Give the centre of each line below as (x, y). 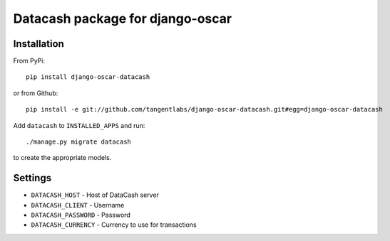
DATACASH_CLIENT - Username (78, 205)
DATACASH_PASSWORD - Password (81, 215)
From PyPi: (29, 61)
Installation (39, 44)
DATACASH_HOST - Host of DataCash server (95, 195)
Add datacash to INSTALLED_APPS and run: (79, 125)
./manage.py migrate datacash (79, 142)
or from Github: (36, 93)
